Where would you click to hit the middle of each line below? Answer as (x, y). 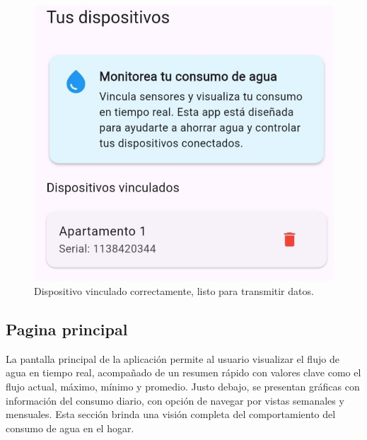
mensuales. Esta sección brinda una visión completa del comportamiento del (171, 414)
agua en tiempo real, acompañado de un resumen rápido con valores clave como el (183, 372)
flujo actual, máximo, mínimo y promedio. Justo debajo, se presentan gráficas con (183, 386)
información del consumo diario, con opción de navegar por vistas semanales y (175, 400)
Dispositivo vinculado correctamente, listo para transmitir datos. (174, 290)
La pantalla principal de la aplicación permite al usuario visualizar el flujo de (173, 358)
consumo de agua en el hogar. (70, 428)
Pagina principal (67, 329)
